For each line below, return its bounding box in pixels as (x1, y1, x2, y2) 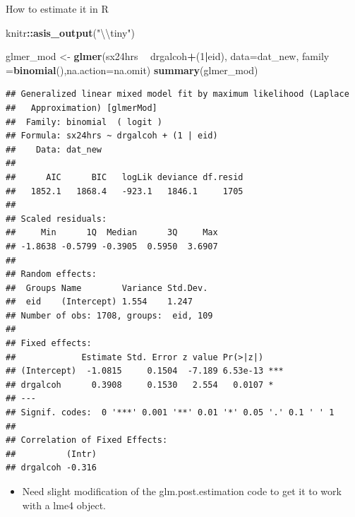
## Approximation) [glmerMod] (6, 102, 157, 113)
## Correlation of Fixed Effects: (6, 435, 168, 446)
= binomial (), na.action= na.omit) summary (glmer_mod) (6, 62, 258, 77)
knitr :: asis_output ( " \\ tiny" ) (6, 25, 136, 40)
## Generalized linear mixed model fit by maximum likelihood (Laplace (6, 89, 349, 100)
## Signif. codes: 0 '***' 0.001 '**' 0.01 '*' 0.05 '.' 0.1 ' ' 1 (6, 408, 335, 418)
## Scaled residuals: (6, 213, 107, 224)
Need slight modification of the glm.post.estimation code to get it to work (22, 484, 342, 498)
